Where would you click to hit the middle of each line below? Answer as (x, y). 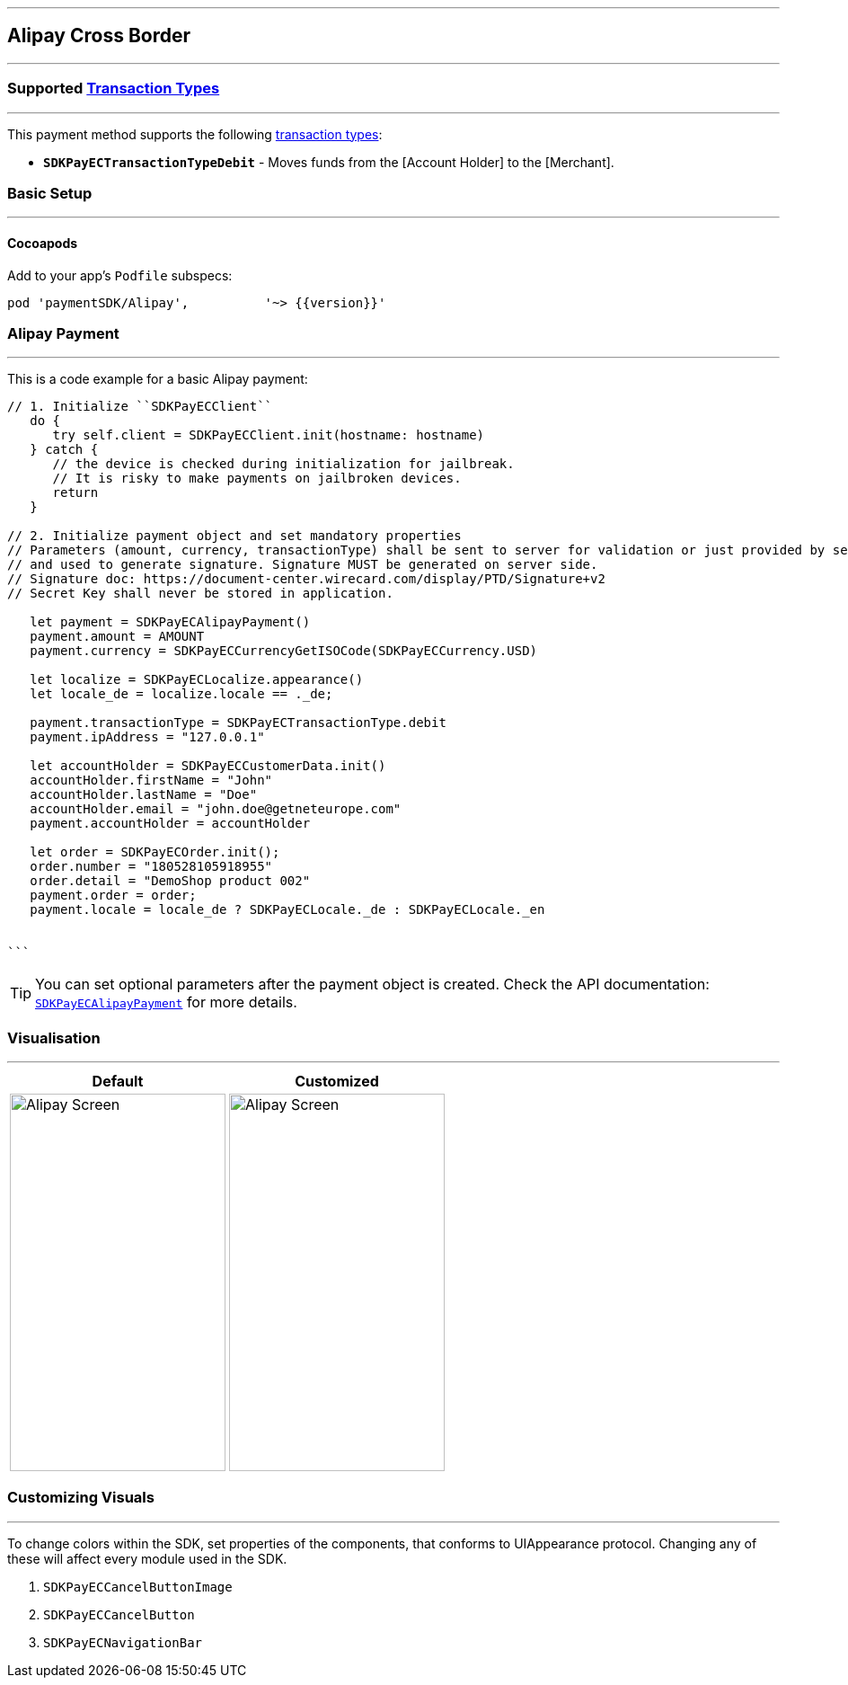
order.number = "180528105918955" (151, 867)
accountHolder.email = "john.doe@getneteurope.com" (216, 809)
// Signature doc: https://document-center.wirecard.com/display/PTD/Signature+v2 (306, 579)
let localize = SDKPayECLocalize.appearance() (197, 680)
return (75, 493)
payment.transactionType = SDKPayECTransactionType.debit (238, 723)
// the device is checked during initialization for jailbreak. (283, 464)
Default (118, 1082)
